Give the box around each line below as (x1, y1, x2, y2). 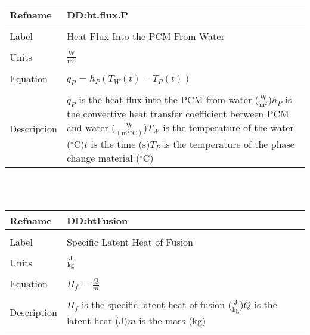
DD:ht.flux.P (66, 8, 129, 21)
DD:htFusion (66, 213, 128, 227)
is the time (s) (91, 137, 150, 151)
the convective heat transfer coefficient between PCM (66, 107, 289, 121)
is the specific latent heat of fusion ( (81, 297, 232, 312)
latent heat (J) (66, 313, 128, 327)
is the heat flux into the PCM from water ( (79, 92, 259, 107)
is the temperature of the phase (163, 137, 294, 151)
